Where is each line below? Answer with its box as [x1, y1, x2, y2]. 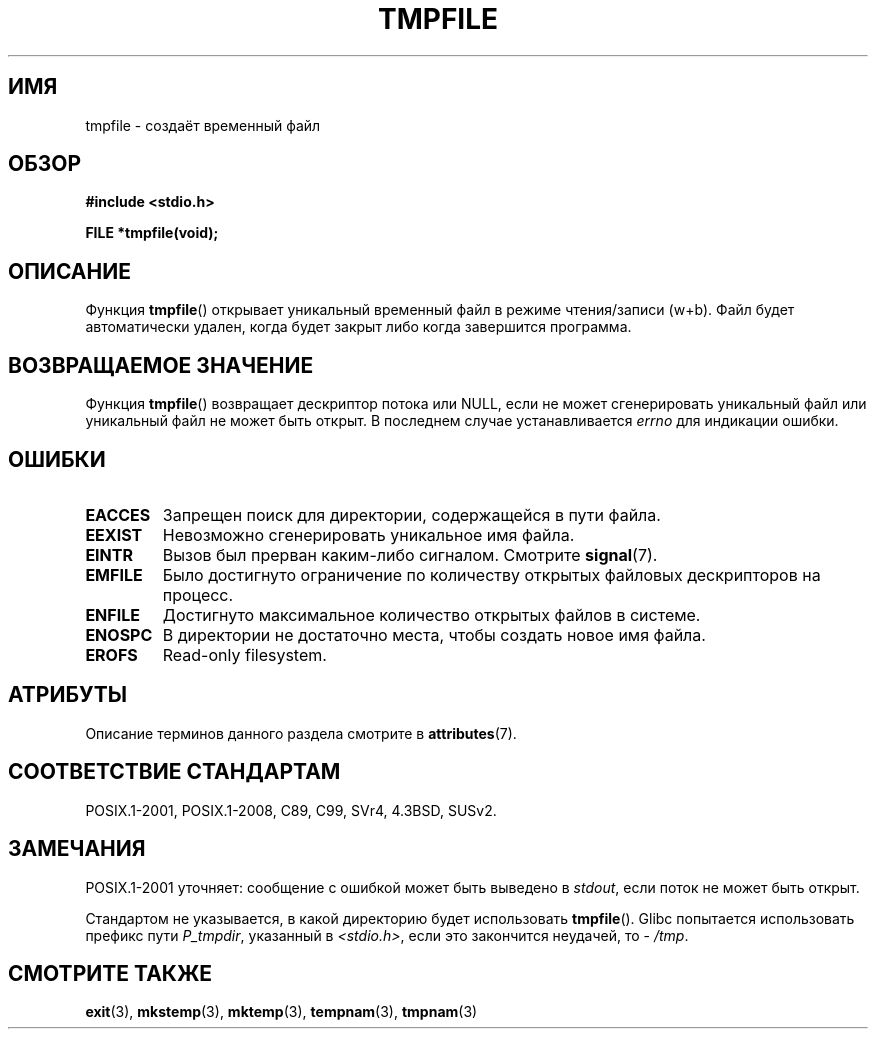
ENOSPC [85, 624, 153, 645]
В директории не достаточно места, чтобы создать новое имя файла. [162, 624, 706, 645]
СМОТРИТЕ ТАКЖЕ [8, 960, 213, 986]
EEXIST [85, 524, 143, 545]
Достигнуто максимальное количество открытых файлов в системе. [162, 604, 701, 625]
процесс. [162, 584, 234, 605]
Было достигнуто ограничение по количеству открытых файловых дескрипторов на [162, 564, 821, 585]
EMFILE [85, 564, 143, 585]
